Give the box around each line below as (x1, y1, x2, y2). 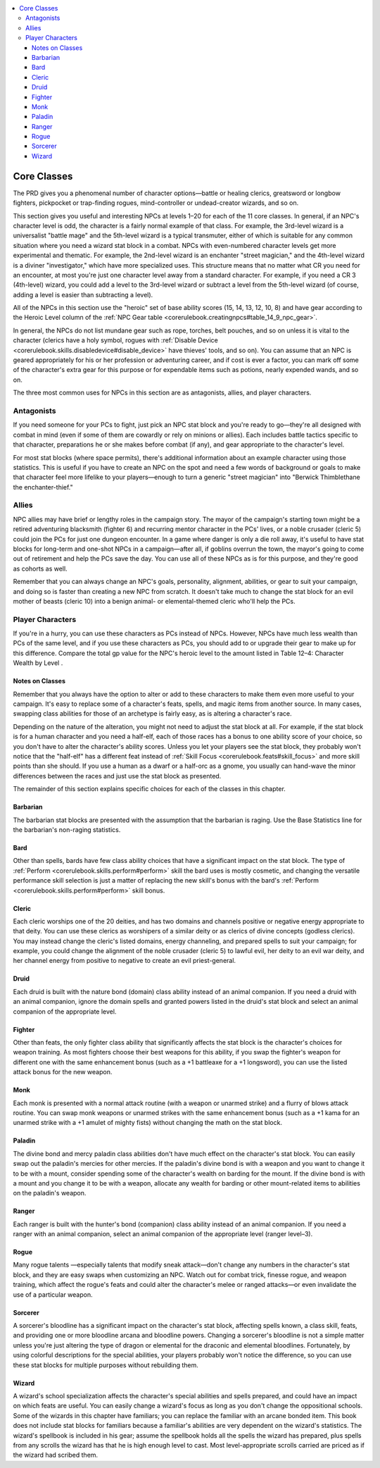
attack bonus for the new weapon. (13, 1068, 113, 1076)
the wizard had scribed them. (13, 1451, 99, 1460)
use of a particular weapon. (13, 1290, 93, 1299)
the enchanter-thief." (13, 483, 73, 491)
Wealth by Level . (13, 659, 63, 667)
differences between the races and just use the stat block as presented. (13, 771, 222, 780)
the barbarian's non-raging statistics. (13, 825, 121, 834)
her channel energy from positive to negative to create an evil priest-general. (13, 957, 236, 965)
